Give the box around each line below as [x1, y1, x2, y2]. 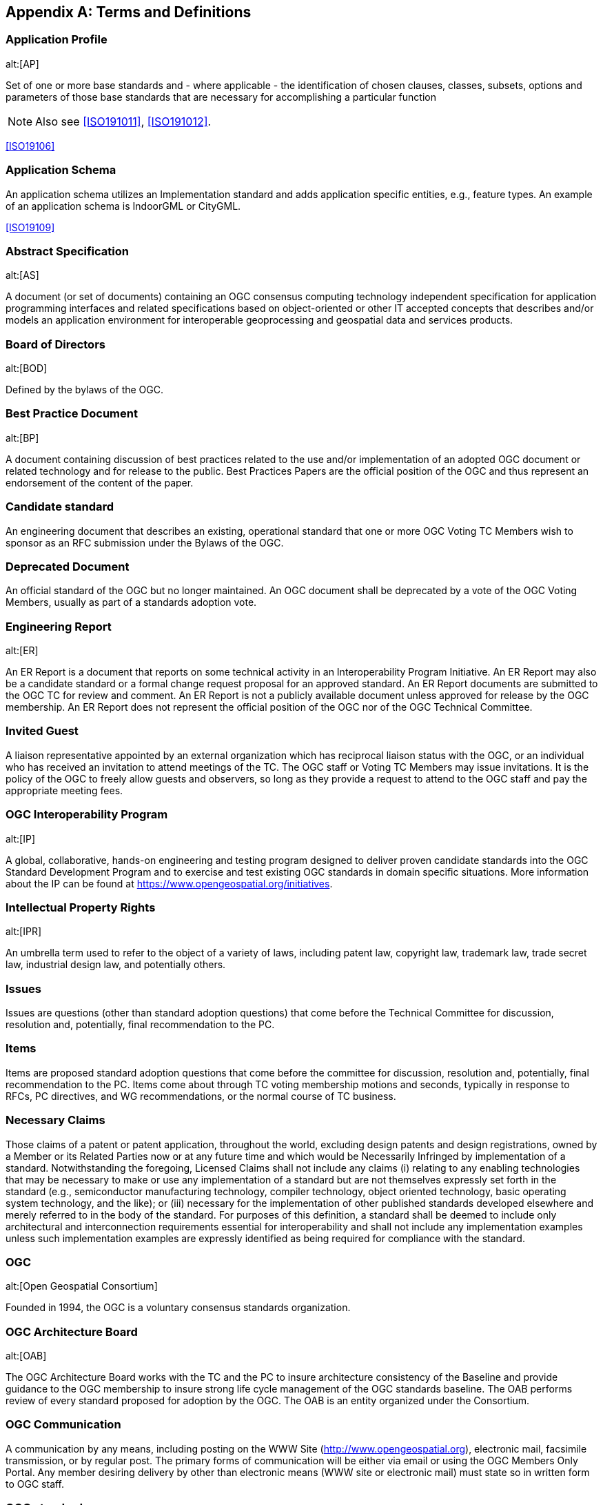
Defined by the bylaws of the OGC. [6, 384, 163, 396]
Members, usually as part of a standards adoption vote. [6, 596, 257, 609]
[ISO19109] [6, 221, 55, 233]
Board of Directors [6, 337, 105, 351]
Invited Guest [6, 724, 79, 738]
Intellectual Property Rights [6, 900, 156, 914]
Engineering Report [6, 619, 112, 633]
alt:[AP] [6, 57, 39, 70]
